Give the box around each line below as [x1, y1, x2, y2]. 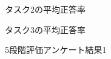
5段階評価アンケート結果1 [5, 43, 107, 56]
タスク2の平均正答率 [5, 3, 86, 15]
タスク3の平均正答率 [5, 23, 86, 36]
